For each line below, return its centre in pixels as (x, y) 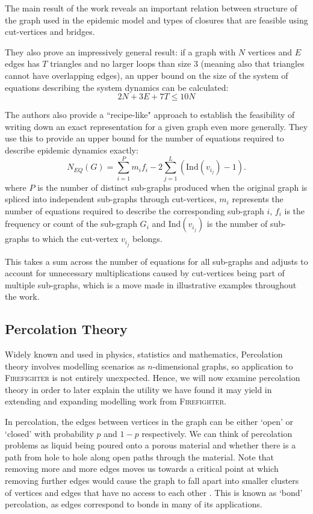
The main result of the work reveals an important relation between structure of (151, 8)
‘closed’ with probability (49, 433)
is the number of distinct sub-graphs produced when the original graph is (172, 187)
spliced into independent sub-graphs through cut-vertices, (111, 199)
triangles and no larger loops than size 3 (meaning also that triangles (177, 63)
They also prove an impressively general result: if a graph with (120, 51)
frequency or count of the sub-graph (71, 224)
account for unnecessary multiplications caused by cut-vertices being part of (145, 273)
